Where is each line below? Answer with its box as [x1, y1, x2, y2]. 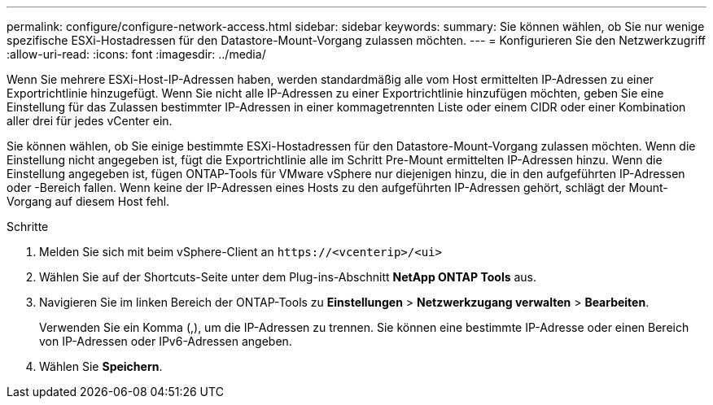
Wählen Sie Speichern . [39, 359, 163, 373]
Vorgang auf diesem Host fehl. [7, 194, 170, 208]
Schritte [7, 220, 49, 233]
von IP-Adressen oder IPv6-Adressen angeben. [39, 334, 292, 348]
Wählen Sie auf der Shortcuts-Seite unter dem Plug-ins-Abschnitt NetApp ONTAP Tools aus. [39, 270, 537, 284]
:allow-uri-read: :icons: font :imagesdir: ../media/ [7, 47, 266, 61]
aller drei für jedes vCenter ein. [7, 114, 173, 128]
